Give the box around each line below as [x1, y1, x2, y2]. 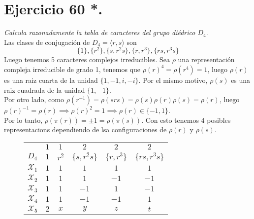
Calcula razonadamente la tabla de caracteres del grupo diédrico [4, 27, 195, 37]
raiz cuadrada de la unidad [4, 84, 85, 95]
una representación [178, 54, 235, 65]
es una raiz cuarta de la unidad [4, 74, 98, 85]
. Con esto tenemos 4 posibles [141, 114, 231, 125]
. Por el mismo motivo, [138, 74, 208, 85]
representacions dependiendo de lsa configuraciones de [4, 124, 167, 135]
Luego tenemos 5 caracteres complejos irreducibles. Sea [4, 54, 170, 65]
